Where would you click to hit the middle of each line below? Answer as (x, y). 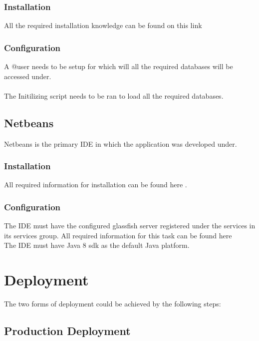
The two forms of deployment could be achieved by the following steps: (113, 304)
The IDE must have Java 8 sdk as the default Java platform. (97, 245)
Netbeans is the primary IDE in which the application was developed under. (121, 143)
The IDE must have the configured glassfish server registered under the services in (130, 226)
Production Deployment (67, 331)
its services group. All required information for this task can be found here (118, 235)
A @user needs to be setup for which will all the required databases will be (119, 66)
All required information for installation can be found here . (96, 185)
